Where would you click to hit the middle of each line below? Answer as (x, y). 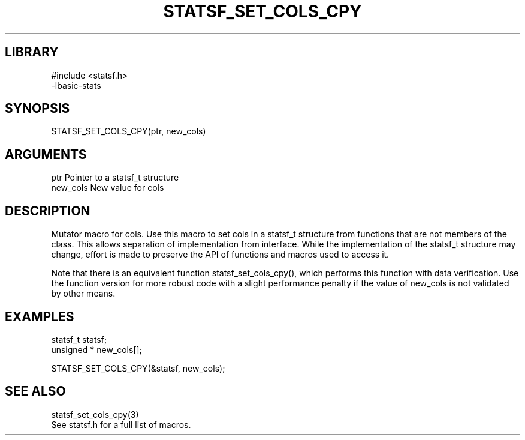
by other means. (83, 294)
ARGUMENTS (46, 154)
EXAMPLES (40, 316)
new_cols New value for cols (108, 188)
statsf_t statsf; (79, 339)
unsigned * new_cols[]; (96, 349)
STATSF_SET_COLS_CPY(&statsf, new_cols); (138, 368)
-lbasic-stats (76, 85)
